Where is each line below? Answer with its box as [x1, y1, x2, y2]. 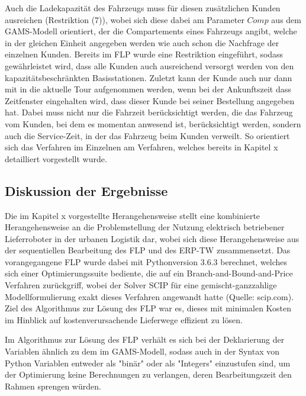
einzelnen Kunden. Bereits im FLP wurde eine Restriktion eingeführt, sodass [5, 48, 284, 60]
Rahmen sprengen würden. [5, 379, 101, 392]
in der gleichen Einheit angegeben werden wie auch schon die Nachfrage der [5, 36, 279, 49]
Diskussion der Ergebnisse [5, 181, 168, 199]
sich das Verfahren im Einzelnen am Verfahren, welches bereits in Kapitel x [5, 141, 278, 153]
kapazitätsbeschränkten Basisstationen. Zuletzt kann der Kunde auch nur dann [5, 71, 292, 83]
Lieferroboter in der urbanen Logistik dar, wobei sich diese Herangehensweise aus [5, 232, 299, 244]
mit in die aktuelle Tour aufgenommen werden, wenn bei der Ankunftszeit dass [5, 83, 291, 95]
